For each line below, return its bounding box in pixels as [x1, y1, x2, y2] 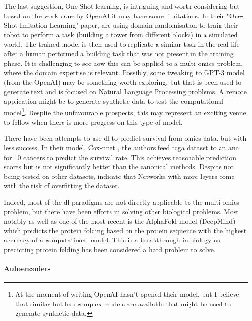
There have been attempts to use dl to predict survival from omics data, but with [4, 133, 247, 143]
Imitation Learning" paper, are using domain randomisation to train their [19, 20, 238, 30]
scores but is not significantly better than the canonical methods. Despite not [4, 161, 234, 172]
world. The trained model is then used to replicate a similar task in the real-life [4, 39, 240, 49]
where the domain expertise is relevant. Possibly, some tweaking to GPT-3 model [4, 67, 245, 78]
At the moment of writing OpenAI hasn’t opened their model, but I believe [15, 289, 239, 299]
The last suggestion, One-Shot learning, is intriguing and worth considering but [4, 1, 240, 11]
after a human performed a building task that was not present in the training [4, 48, 234, 58]
